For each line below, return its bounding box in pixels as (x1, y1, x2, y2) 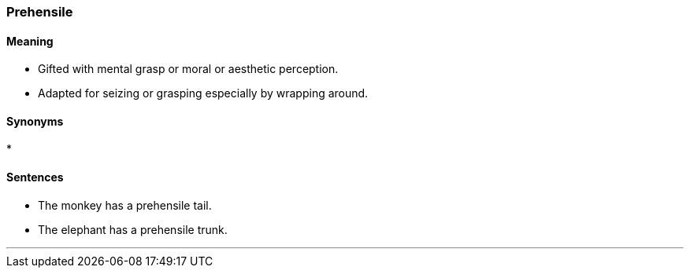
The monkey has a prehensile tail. (38, 198, 212, 212)
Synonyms (6, 114, 64, 128)
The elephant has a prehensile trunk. (38, 222, 228, 236)
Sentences (6, 170, 64, 184)
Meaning (6, 34, 54, 48)
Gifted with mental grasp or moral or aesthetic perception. (38, 62, 339, 76)
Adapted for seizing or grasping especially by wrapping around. (38, 86, 369, 100)
